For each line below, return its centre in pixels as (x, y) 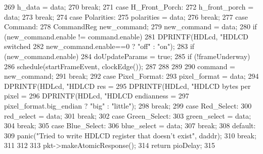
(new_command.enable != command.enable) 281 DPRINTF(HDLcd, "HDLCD (126, 36)
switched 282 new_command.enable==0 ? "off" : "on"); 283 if (99, 46)
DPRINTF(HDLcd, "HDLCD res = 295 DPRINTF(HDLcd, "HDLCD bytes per (127, 86)
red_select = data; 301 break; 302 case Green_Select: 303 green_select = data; (128, 115)
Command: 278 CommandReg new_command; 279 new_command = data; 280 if (130, 27)
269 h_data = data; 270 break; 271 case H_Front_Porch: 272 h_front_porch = (129, 7)
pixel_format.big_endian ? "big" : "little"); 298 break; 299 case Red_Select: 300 (128, 105)
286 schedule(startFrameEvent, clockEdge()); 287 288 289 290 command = (120, 66)
